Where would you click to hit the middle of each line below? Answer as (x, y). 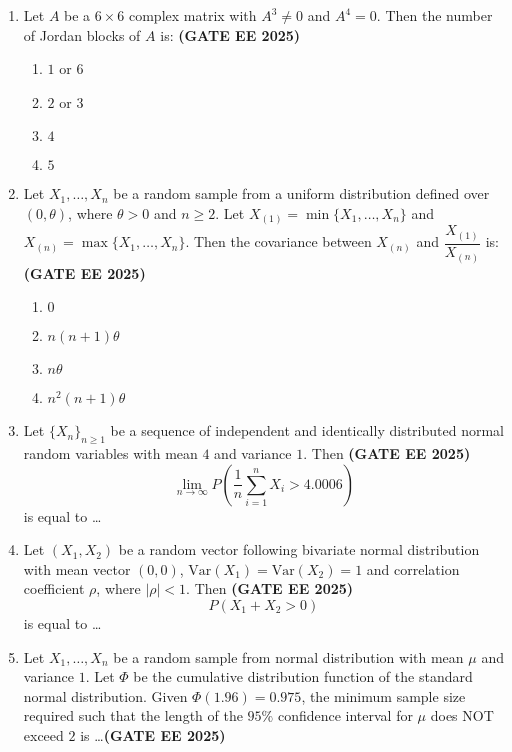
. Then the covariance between (278, 241)
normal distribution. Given (105, 695)
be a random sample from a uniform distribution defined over (301, 193)
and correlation (413, 568)
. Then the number (434, 15)
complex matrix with (192, 15)
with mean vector (77, 568)
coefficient (54, 588)
